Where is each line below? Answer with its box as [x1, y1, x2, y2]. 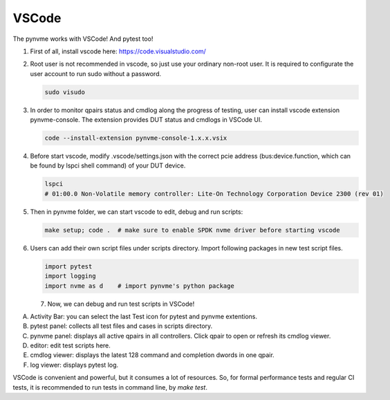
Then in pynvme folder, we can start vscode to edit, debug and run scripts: [30, 208, 243, 216]
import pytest [44, 262, 93, 270]
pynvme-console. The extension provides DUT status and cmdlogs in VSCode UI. [30, 116, 262, 124]
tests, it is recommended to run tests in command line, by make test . [12, 383, 207, 391]
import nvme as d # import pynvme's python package [44, 282, 234, 290]
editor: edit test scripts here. [30, 341, 111, 349]
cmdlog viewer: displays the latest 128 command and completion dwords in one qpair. [30, 351, 275, 359]
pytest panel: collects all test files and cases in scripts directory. [30, 322, 213, 330]
